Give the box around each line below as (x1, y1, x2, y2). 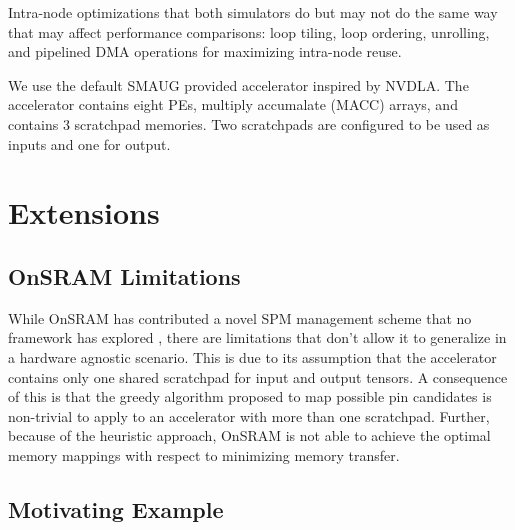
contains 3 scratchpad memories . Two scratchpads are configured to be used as (8, 113, 490, 134)
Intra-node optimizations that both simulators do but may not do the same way (8, 2, 498, 22)
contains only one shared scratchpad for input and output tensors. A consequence (8, 366, 508, 387)
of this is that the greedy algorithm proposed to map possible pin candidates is (8, 386, 492, 407)
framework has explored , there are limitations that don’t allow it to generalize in (8, 327, 507, 348)
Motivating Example (8, 493, 224, 524)
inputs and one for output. (8, 133, 171, 154)
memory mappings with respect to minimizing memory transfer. (8, 444, 400, 465)
